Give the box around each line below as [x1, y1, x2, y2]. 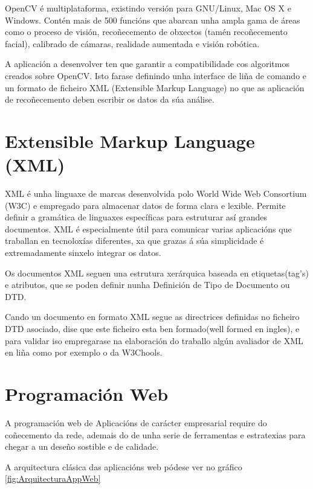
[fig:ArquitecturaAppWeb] [5, 472, 101, 485]
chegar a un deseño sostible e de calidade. [5, 440, 159, 453]
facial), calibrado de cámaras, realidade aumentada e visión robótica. [5, 37, 260, 50]
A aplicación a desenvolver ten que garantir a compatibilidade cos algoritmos [5, 57, 289, 70]
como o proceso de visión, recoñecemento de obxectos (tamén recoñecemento [5, 25, 288, 38]
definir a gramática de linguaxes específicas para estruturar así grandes [5, 211, 267, 223]
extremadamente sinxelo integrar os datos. [5, 246, 161, 259]
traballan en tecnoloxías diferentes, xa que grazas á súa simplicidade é [5, 234, 264, 247]
